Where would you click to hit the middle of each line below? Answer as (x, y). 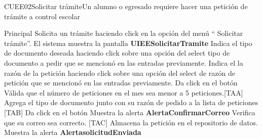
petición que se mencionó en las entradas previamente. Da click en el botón (121, 83)
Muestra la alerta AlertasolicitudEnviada (73, 132)
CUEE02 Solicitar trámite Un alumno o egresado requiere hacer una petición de (126, 6)
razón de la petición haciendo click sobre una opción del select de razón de (120, 73)
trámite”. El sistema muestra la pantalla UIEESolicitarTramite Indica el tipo (128, 43)
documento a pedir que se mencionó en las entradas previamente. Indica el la (124, 62)
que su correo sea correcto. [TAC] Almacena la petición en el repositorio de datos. (131, 122)
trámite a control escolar (42, 16)
